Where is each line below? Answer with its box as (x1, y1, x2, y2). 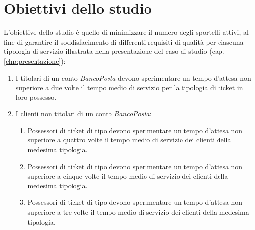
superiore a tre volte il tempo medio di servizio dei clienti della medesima (27, 207, 249, 217)
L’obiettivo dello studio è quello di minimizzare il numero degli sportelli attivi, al (4, 27, 249, 37)
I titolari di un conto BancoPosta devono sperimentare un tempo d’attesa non (15, 72, 251, 83)
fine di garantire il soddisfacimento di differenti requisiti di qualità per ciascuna (4, 36, 244, 46)
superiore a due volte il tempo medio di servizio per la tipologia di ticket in (15, 82, 243, 92)
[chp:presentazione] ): (4, 55, 66, 66)
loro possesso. (15, 92, 57, 102)
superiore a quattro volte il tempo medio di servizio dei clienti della (27, 135, 231, 145)
